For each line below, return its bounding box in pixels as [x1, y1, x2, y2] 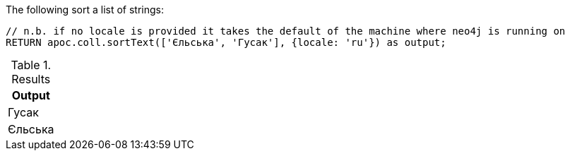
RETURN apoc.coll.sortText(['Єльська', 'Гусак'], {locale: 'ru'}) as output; [6, 37, 446, 48]
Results [11, 72, 51, 86]
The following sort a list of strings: [6, 4, 164, 16]
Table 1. [11, 58, 52, 72]
